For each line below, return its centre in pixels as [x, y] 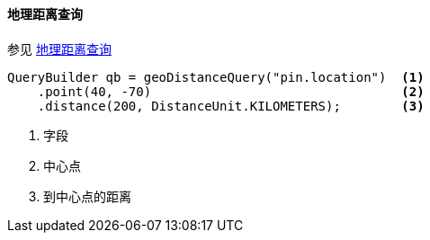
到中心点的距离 [87, 196]
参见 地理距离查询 [59, 49]
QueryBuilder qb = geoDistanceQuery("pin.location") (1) [216, 77]
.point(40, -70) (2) [231, 91]
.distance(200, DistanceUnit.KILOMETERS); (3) [231, 106]
